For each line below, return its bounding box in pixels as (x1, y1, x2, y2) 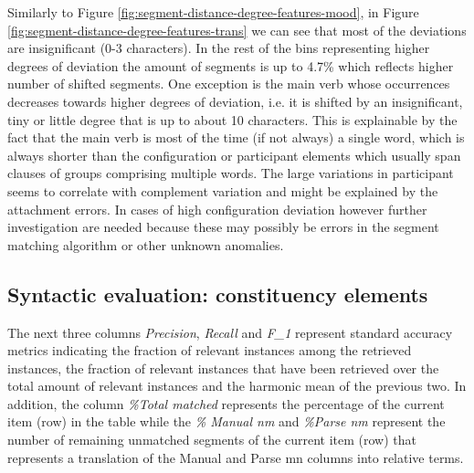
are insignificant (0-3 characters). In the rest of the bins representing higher (7, 38, 430, 58)
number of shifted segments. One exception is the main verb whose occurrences (7, 74, 450, 93)
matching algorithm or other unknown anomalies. (7, 235, 284, 254)
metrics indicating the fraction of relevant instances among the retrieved (7, 341, 412, 360)
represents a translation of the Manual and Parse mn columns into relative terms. (7, 447, 464, 467)
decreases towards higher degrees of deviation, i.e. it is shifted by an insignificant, (7, 91, 463, 110)
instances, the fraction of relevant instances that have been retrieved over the (7, 358, 439, 377)
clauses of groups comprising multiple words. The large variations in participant (7, 163, 454, 183)
